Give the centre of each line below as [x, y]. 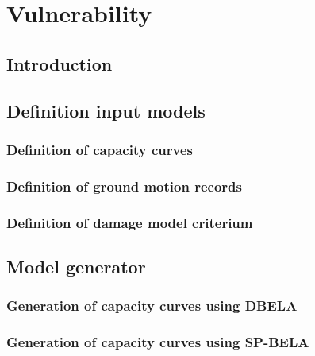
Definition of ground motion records [124, 186]
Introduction [60, 63]
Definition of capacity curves [100, 149]
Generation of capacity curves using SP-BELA [158, 342]
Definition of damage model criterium [130, 222]
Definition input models [106, 110]
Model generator [76, 266]
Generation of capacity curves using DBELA [152, 306]
